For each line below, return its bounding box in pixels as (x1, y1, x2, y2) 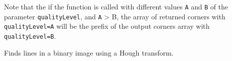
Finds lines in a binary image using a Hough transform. (4, 47, 174, 58)
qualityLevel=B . (4, 30, 56, 41)
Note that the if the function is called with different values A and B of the (4, 1, 228, 11)
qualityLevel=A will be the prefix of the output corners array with (4, 21, 210, 31)
